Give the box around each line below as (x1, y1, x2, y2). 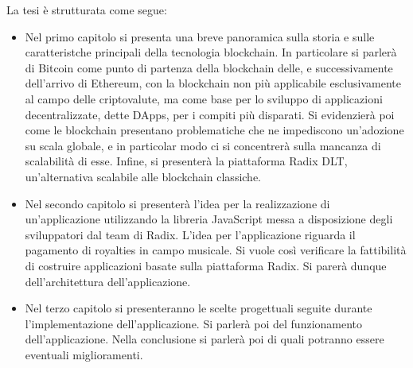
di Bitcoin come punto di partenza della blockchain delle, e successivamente (25, 59, 393, 76)
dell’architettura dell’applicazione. (25, 273, 191, 289)
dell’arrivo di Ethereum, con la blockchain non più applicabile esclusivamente (25, 75, 402, 91)
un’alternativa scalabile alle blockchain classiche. (25, 168, 262, 184)
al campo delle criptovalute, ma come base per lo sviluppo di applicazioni (25, 90, 383, 107)
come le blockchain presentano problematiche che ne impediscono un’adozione (25, 122, 404, 138)
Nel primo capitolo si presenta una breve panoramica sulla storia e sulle (25, 28, 375, 45)
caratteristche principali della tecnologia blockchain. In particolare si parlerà (25, 44, 397, 60)
